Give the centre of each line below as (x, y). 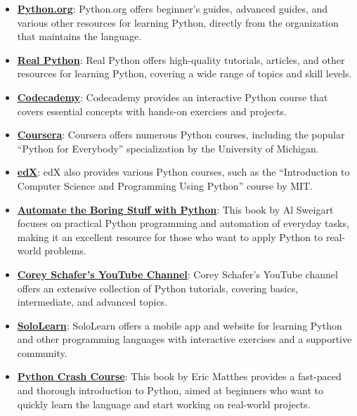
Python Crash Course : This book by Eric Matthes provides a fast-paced (179, 376)
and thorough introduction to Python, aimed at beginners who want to (170, 390)
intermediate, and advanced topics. (92, 302)
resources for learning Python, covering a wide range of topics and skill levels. (184, 73)
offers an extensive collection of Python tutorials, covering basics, (158, 288)
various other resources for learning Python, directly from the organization (178, 22)
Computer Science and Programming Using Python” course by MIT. (165, 185)
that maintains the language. (79, 36)
